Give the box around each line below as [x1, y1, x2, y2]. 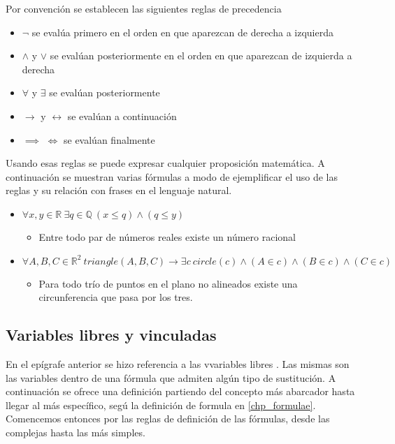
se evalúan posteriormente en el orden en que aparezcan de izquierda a [50, 48, 352, 63]
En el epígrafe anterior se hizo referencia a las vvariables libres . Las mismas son [6, 356, 350, 371]
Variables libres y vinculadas [6, 324, 217, 346]
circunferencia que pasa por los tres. [38, 290, 193, 304]
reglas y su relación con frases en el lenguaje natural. [6, 183, 232, 198]
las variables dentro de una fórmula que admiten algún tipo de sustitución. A [6, 370, 336, 385]
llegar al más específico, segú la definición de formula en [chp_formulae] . [6, 397, 316, 412]
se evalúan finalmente [64, 132, 155, 147]
